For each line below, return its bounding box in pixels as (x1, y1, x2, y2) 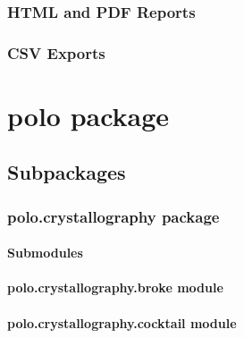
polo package (7, 97, 170, 133)
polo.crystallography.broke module (7, 278, 223, 297)
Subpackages (7, 158, 126, 186)
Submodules (7, 243, 83, 262)
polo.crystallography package (7, 205, 220, 227)
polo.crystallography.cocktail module (7, 313, 237, 332)
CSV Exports (7, 41, 105, 63)
